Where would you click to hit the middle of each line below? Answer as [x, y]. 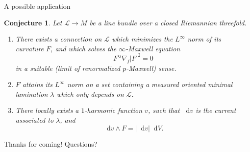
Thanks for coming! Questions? [51, 143]
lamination [32, 94]
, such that [164, 110]
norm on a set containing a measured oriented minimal [150, 84]
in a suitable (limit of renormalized [68, 68]
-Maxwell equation [153, 48]
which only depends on [90, 94]
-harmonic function [113, 110]
